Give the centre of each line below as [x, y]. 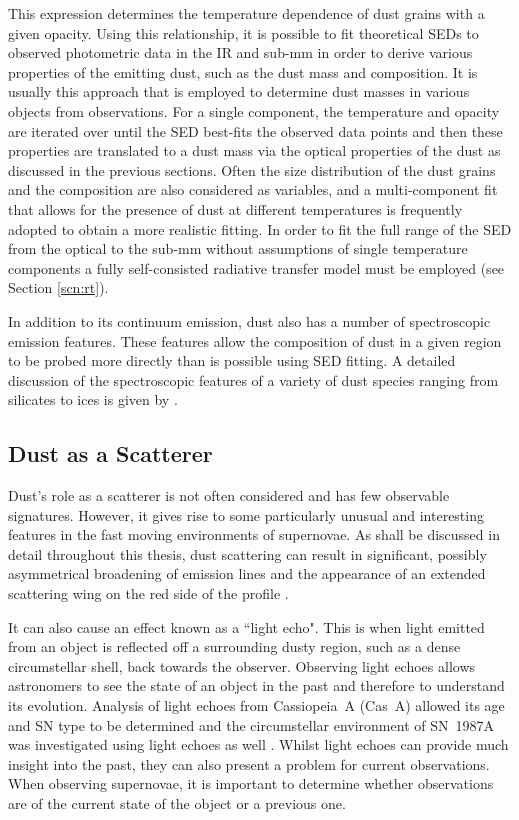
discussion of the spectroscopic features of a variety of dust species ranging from [253, 379]
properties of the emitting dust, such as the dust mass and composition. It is [243, 71]
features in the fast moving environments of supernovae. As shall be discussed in [254, 534]
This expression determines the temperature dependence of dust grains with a [246, 13]
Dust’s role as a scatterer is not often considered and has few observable [229, 495]
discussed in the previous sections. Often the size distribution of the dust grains [252, 169]
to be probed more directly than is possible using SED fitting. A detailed [232, 360]
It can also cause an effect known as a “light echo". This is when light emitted [246, 626]
